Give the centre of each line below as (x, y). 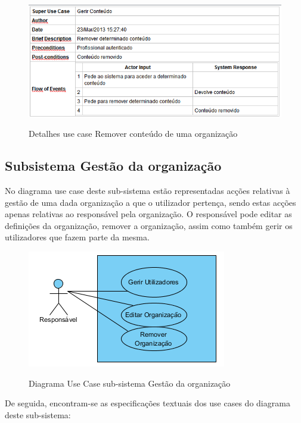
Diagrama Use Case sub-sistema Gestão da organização (130, 383)
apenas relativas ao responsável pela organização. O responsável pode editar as (148, 214)
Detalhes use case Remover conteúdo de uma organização (133, 134)
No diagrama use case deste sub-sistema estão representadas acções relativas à (148, 191)
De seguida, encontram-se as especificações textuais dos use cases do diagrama (148, 403)
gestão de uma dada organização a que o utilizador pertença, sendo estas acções (150, 202)
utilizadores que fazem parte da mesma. (77, 237)
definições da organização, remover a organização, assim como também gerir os (149, 225)
